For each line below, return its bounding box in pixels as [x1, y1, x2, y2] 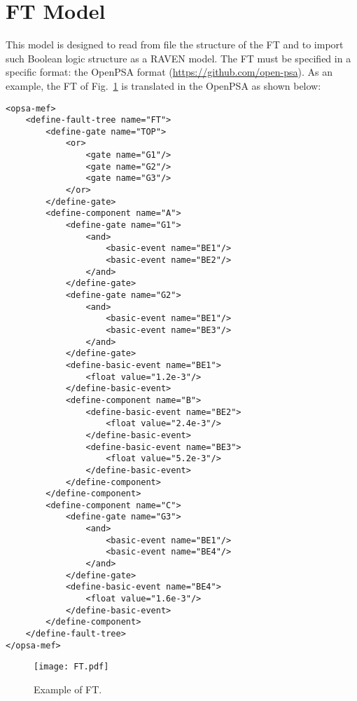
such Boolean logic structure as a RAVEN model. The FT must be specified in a [6, 50, 351, 65]
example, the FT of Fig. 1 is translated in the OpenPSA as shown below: [6, 78, 321, 93]
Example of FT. [34, 682, 102, 696]
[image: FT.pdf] [34, 662, 109, 672]
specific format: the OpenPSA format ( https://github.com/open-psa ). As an [6, 64, 332, 79]
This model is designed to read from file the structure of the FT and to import [6, 37, 344, 52]
